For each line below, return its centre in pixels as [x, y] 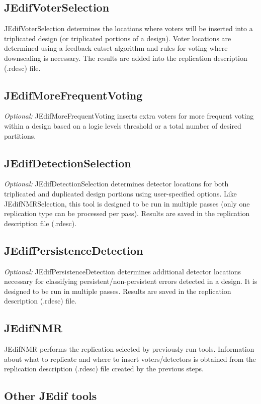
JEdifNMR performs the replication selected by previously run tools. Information [129, 349]
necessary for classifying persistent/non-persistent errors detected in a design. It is [131, 281]
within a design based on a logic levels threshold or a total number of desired [123, 125]
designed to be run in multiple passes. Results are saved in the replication [118, 291]
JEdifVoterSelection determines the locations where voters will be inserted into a [128, 28]
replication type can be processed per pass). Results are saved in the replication [127, 213]
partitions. [20, 135]
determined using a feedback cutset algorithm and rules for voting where [116, 48]
